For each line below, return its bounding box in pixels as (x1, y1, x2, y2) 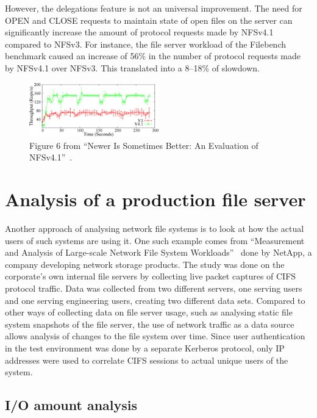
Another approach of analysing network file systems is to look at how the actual (5, 222, 304, 235)
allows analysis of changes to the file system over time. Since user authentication (5, 330, 305, 342)
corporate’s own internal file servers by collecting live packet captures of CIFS (5, 270, 296, 283)
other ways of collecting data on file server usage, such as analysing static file (5, 306, 293, 319)
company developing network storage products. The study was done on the (5, 258, 285, 270)
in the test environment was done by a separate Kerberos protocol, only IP (5, 342, 285, 355)
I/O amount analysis (5, 395, 138, 414)
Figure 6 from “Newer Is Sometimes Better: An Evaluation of (29, 139, 258, 151)
